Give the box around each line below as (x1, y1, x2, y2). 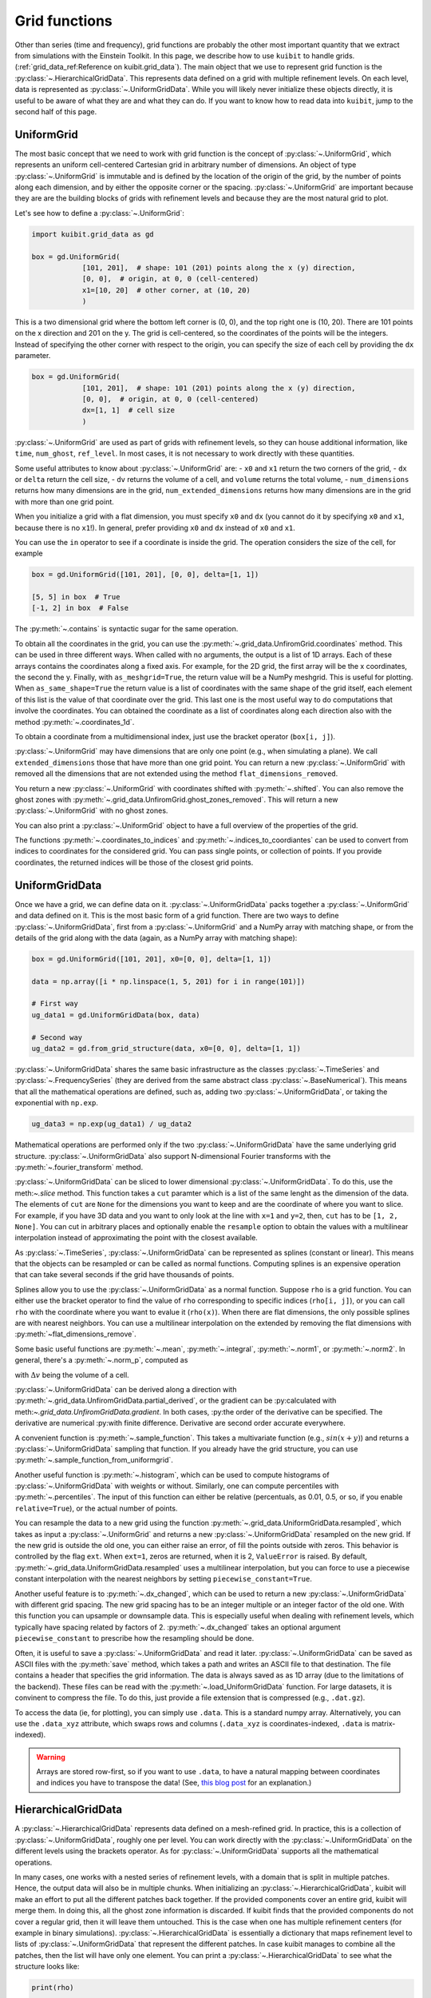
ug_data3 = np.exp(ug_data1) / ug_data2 (31, 1120, 192, 1128)
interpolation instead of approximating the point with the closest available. (14, 1233, 259, 1243)
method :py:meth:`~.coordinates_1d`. (14, 717, 135, 726)
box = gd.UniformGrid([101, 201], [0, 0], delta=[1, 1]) (31, 570, 259, 579)
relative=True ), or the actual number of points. (14, 1503, 178, 1513)
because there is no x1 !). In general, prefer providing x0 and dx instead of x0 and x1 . (14, 523, 295, 532)
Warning (36, 1752, 65, 1761)
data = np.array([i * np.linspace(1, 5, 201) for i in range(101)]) (31, 977, 306, 986)
